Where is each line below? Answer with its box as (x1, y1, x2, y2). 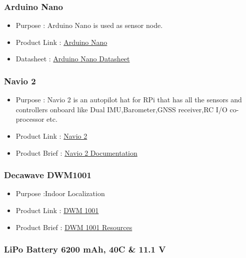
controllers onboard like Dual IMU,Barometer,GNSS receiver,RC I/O (15, 104, 227, 114)
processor (15, 114, 44, 124)
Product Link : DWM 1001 (15, 205, 99, 215)
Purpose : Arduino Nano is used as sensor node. (15, 20, 163, 30)
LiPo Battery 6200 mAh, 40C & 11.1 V (4, 243, 166, 256)
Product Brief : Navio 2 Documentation (15, 147, 137, 158)
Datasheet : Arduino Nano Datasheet (15, 53, 130, 64)
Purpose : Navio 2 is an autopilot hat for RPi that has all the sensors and (15, 94, 242, 105)
